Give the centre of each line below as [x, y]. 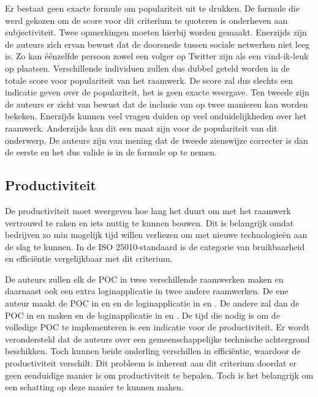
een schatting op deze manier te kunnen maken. [94, 387]
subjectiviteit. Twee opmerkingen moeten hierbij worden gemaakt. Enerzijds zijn [156, 32]
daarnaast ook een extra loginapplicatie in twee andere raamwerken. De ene [147, 291]
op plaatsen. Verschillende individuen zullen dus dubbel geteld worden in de [147, 68]
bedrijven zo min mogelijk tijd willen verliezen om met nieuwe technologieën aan [156, 235]
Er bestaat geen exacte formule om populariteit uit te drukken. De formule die [152, 8]
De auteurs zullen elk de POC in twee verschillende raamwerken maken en [144, 279]
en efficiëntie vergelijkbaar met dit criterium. [89, 258]
